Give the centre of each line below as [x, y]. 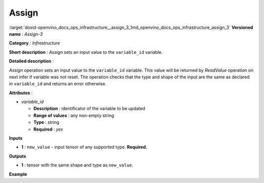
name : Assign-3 [26, 34]
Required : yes [48, 129]
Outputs [18, 156]
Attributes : [21, 92]
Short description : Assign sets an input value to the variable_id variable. [86, 52]
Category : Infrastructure [34, 43]
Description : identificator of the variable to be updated [89, 109]
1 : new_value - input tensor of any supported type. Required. [84, 147]
